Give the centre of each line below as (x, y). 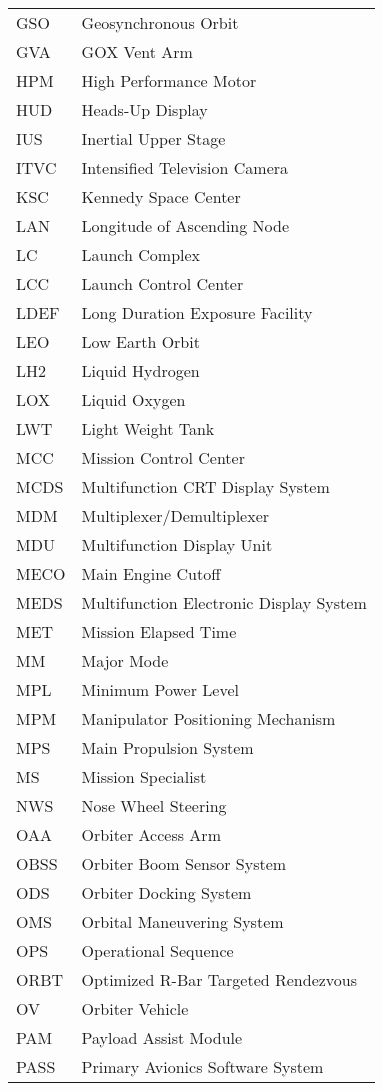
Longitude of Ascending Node (185, 225)
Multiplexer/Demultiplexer (175, 515)
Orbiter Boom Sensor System (184, 863)
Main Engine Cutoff (151, 573)
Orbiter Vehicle (135, 1008)
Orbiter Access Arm (151, 834)
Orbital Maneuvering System (182, 921)
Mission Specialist (144, 776)
